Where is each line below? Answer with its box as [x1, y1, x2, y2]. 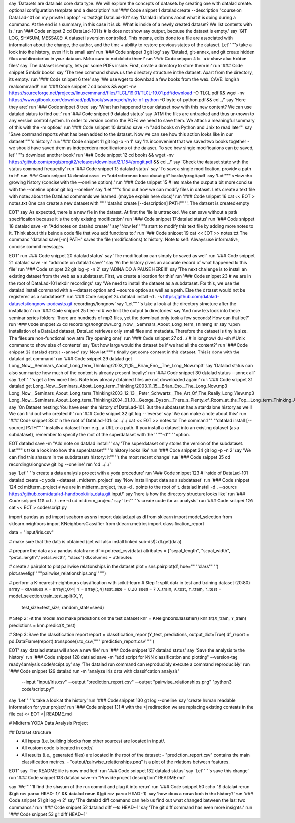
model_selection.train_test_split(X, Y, [9, 593, 84, 599]
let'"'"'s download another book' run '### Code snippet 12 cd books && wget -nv [9, 152, 174, 158]
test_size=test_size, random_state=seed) [21, 604, 104, 610]
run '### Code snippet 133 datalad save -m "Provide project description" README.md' [9, 775, 185, 781]
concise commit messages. [9, 243, 65, 249]
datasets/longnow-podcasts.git [9, 300, 73, 307]
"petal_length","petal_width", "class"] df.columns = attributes [9, 555, 132, 560]
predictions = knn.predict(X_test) [9, 622, 76, 628]
